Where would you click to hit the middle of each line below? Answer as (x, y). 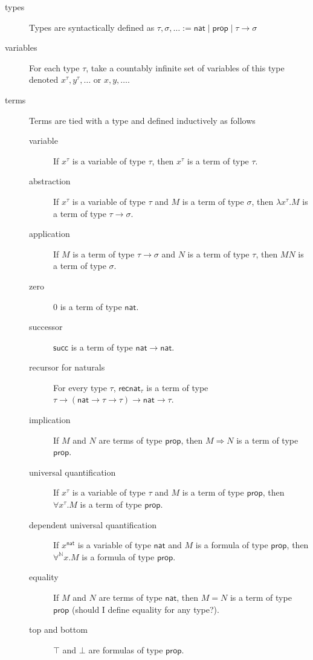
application (50, 234)
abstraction (50, 181)
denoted (44, 79)
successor (46, 327)
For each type (54, 67)
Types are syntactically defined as (92, 27)
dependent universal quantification (93, 524)
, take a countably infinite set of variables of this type (185, 67)
